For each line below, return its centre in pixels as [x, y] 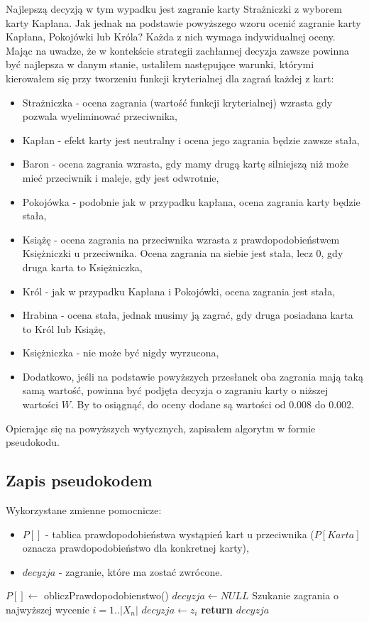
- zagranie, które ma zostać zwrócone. [141, 571]
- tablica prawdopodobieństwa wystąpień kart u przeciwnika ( [180, 534]
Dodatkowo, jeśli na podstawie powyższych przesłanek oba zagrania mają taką [193, 376]
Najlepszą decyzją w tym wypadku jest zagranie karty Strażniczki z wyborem [174, 9]
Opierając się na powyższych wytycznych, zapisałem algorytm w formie [161, 428]
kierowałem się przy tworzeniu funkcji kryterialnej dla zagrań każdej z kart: [170, 78]
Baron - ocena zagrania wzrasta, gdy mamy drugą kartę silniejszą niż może [185, 164]
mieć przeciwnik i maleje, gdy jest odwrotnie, [121, 177]
